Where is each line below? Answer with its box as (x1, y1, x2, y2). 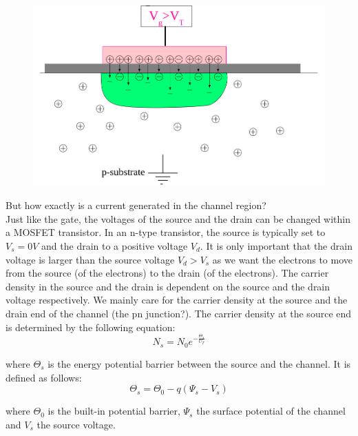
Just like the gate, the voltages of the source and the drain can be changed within (6, 211, 350, 226)
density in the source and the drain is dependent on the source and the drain (6, 279, 330, 293)
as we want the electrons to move (212, 252, 352, 266)
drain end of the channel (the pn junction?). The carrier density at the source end (6, 306, 352, 320)
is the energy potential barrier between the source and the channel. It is (48, 356, 351, 370)
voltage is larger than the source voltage (6, 252, 175, 266)
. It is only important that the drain (200, 238, 352, 252)
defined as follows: (6, 370, 82, 384)
